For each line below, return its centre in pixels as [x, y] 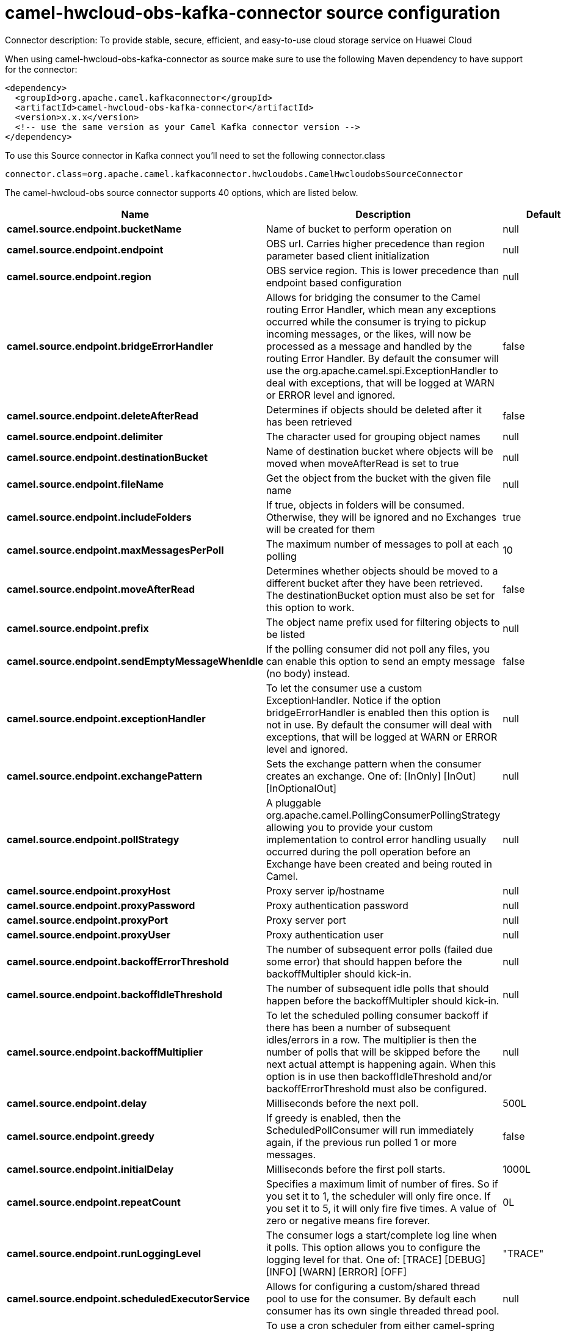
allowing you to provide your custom [350, 827]
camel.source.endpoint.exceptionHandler [106, 718]
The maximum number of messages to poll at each [383, 544]
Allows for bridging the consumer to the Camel [373, 297]
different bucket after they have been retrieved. [374, 583]
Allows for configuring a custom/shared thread [373, 1286]
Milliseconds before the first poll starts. [356, 1169]
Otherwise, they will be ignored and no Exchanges [381, 517]
